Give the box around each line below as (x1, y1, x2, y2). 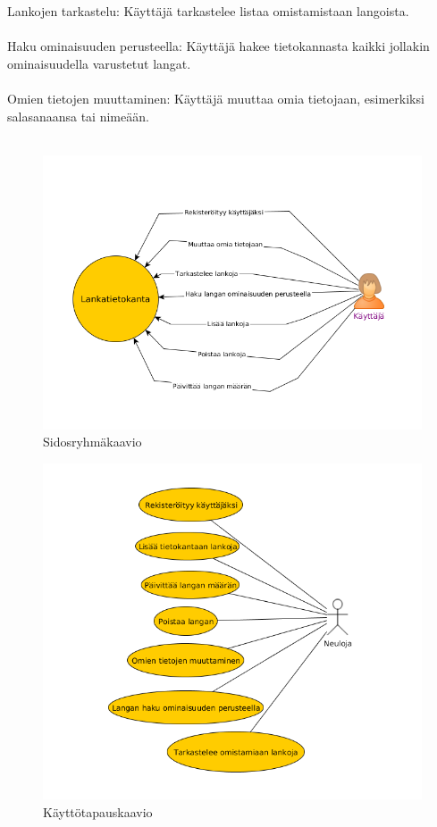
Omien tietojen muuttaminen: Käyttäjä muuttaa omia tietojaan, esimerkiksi (7, 88, 424, 107)
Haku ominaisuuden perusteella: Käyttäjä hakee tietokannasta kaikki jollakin (7, 37, 430, 55)
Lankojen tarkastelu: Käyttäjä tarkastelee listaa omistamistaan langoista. (7, 2, 409, 20)
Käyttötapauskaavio (43, 802, 153, 821)
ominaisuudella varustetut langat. (7, 54, 191, 72)
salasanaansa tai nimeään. (7, 106, 149, 125)
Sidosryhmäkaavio (43, 432, 142, 451)
